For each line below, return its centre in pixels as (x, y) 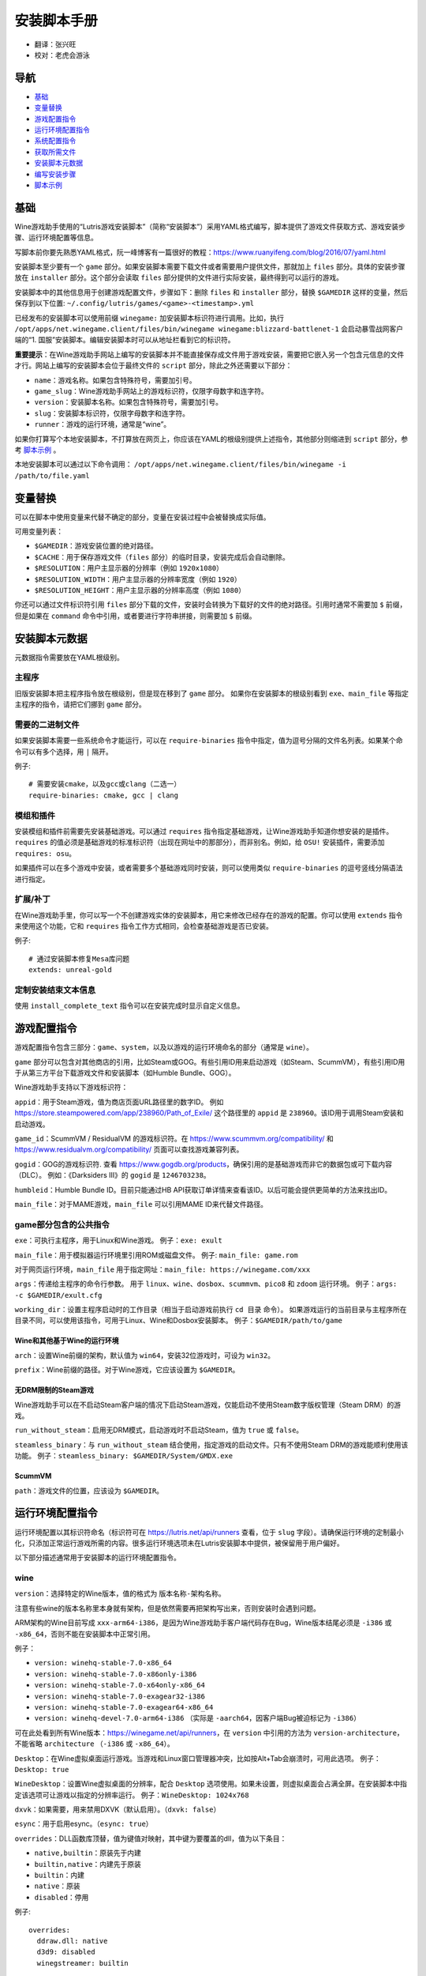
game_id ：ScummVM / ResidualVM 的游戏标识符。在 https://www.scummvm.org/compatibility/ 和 (174, 1139)
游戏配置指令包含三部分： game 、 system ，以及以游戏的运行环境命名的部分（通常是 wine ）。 (164, 1047)
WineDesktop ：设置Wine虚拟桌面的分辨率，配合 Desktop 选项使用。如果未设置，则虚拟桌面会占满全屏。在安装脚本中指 (211, 1784)
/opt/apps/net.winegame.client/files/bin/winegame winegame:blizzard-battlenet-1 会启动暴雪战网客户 (209, 329)
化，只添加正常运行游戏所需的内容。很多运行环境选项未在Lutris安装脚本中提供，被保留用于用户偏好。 (179, 1543)
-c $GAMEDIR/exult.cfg (58, 1295)
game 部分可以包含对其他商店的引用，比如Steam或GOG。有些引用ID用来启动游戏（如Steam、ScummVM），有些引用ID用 (210, 1062)
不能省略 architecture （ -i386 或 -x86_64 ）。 (95, 1744)
